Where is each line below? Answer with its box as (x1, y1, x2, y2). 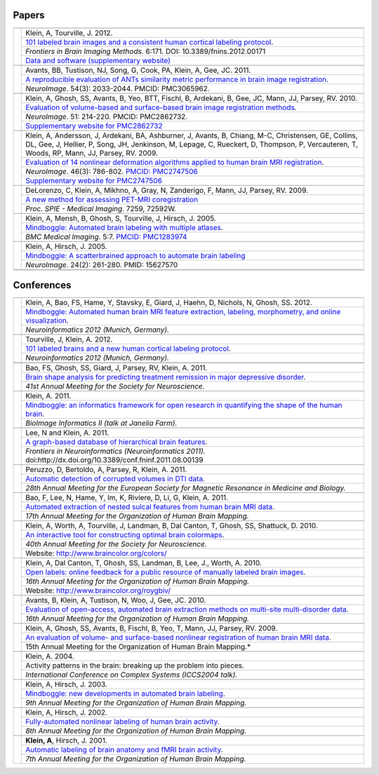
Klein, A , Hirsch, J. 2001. (25, 736, 108, 746)
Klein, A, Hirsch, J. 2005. (25, 241, 108, 251)
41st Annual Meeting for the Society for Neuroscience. (25, 382, 205, 391)
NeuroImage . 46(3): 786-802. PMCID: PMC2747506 (25, 166, 198, 176)
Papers (13, 9, 45, 21)
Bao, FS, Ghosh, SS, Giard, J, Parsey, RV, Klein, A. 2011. (25, 363, 208, 373)
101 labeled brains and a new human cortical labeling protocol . (25, 344, 231, 353)
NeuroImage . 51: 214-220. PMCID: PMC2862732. (25, 112, 188, 121)
